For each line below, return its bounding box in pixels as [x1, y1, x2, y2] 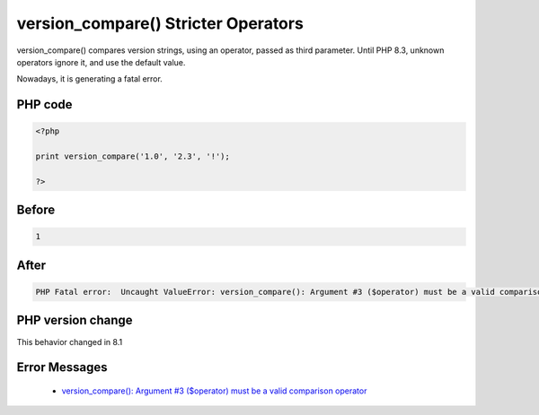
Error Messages [16, 359, 108, 376]
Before [16, 203, 56, 218]
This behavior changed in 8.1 [16, 336, 123, 347]
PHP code [16, 97, 73, 112]
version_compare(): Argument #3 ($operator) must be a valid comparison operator [61, 385, 367, 396]
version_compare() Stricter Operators [16, 13, 305, 33]
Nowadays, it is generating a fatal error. [16, 73, 163, 84]
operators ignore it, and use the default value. [16, 56, 186, 67]
